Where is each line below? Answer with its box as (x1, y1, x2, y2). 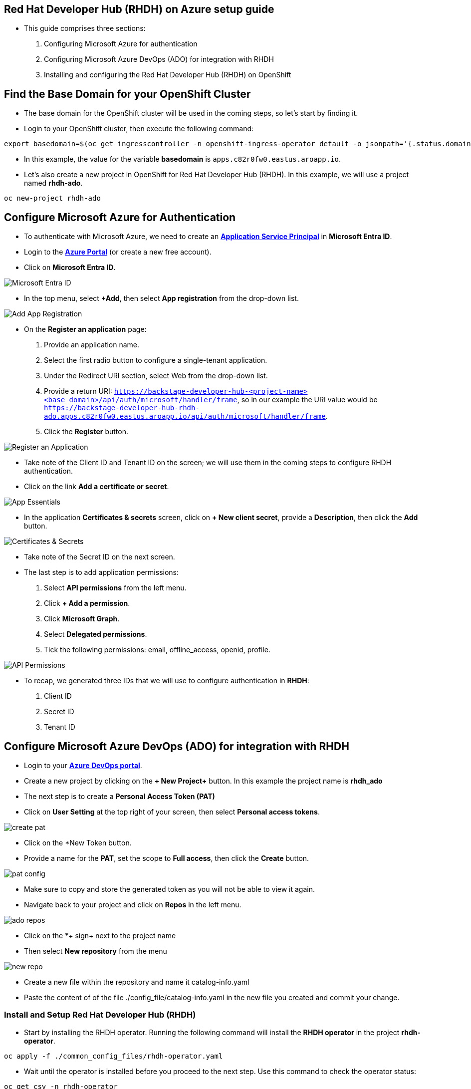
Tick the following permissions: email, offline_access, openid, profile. (44, 645, 270, 654)
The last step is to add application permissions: (24, 568, 179, 577)
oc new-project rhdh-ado (4, 194, 101, 203)
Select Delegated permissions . (44, 630, 147, 639)
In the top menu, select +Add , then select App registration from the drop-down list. (24, 294, 299, 303)
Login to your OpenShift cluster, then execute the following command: (24, 124, 254, 133)
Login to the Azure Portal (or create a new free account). (24, 248, 212, 257)
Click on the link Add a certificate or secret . (24, 482, 169, 491)
